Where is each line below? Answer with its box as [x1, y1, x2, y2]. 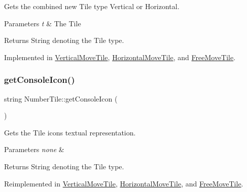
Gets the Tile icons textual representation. [4, 127, 136, 137]
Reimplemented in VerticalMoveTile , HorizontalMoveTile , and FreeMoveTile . [4, 178, 243, 188]
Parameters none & [4, 144, 64, 155]
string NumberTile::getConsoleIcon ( [4, 93, 118, 104]
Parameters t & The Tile [4, 18, 81, 28]
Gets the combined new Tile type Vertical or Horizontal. [4, 1, 180, 11]
